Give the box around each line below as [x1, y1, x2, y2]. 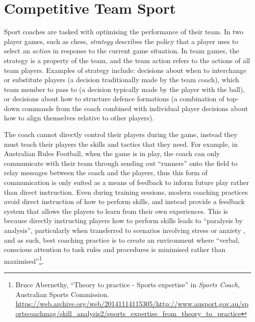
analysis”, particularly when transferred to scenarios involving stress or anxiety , [4, 225, 246, 235]
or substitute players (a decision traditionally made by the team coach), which [4, 74, 239, 85]
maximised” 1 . [4, 254, 44, 266]
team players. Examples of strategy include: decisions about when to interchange [4, 65, 247, 75]
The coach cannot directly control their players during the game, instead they [4, 129, 237, 139]
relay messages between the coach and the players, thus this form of [4, 167, 208, 178]
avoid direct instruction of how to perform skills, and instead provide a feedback [4, 196, 245, 207]
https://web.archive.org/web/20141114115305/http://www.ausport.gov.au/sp [15, 299, 249, 309]
